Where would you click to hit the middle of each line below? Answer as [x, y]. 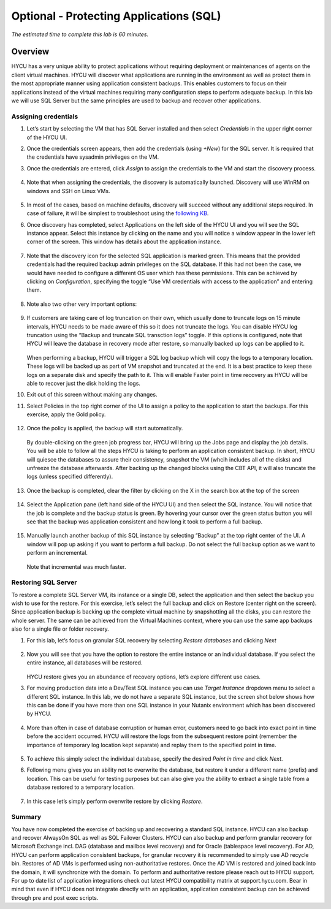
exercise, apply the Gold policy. [67, 414]
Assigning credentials [45, 116]
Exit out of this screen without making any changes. [92, 395]
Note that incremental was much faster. [76, 566]
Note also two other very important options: [82, 304]
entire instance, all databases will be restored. [85, 663]
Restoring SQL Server [44, 582]
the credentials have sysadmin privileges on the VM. [93, 157]
